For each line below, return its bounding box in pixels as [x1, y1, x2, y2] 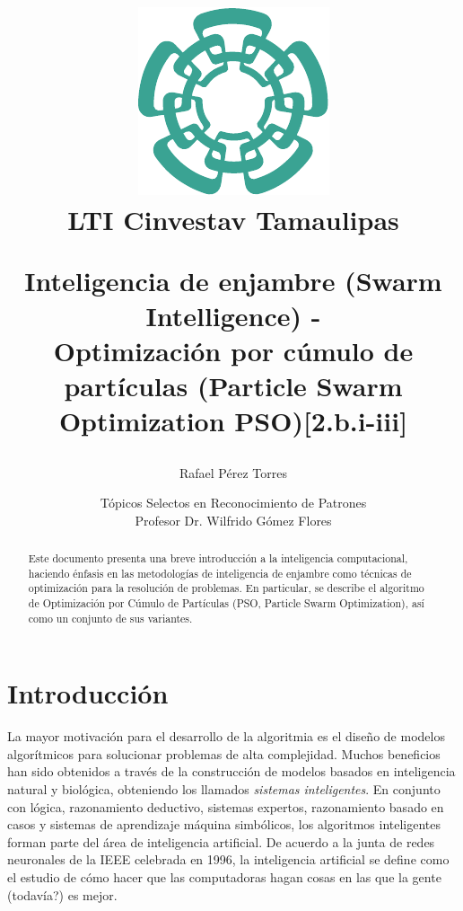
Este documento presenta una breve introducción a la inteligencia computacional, [28, 551, 408, 566]
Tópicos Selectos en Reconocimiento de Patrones [100, 493, 367, 512]
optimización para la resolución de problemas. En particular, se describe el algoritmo [28, 580, 424, 596]
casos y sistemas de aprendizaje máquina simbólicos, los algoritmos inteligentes [7, 815, 441, 834]
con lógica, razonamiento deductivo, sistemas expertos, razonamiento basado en [7, 797, 444, 816]
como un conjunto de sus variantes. [28, 610, 193, 625]
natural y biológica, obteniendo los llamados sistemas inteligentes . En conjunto [7, 780, 441, 799]
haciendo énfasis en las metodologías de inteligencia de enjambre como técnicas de [28, 565, 412, 580]
